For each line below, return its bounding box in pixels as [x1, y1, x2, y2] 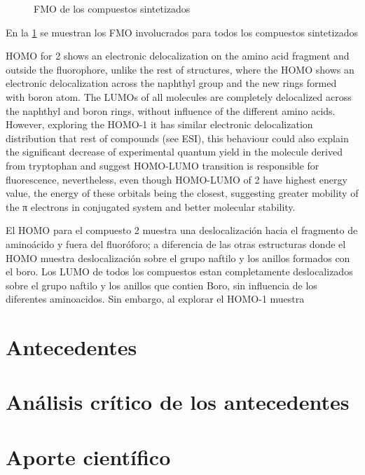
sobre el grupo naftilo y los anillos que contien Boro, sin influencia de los [6, 277, 317, 292]
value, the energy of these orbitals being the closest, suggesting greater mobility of [6, 186, 359, 200]
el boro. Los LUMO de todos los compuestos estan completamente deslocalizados [6, 264, 353, 279]
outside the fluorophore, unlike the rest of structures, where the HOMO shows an [6, 62, 354, 76]
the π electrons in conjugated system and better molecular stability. [6, 199, 296, 214]
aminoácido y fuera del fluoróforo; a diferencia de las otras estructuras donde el [6, 236, 346, 251]
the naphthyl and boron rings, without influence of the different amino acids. [6, 103, 336, 118]
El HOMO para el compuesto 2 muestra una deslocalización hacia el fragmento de [6, 223, 358, 238]
